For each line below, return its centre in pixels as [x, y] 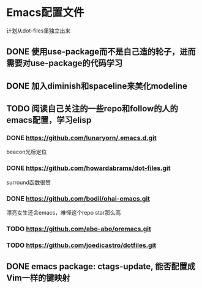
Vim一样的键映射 [38, 278]
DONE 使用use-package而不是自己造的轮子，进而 [101, 52]
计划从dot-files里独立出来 [39, 31]
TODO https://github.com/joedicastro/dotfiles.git [81, 245]
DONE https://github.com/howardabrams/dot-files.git [88, 168]
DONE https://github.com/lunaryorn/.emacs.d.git [82, 138]
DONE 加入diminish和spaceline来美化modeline [97, 86]
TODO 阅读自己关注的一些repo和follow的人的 [92, 109]
